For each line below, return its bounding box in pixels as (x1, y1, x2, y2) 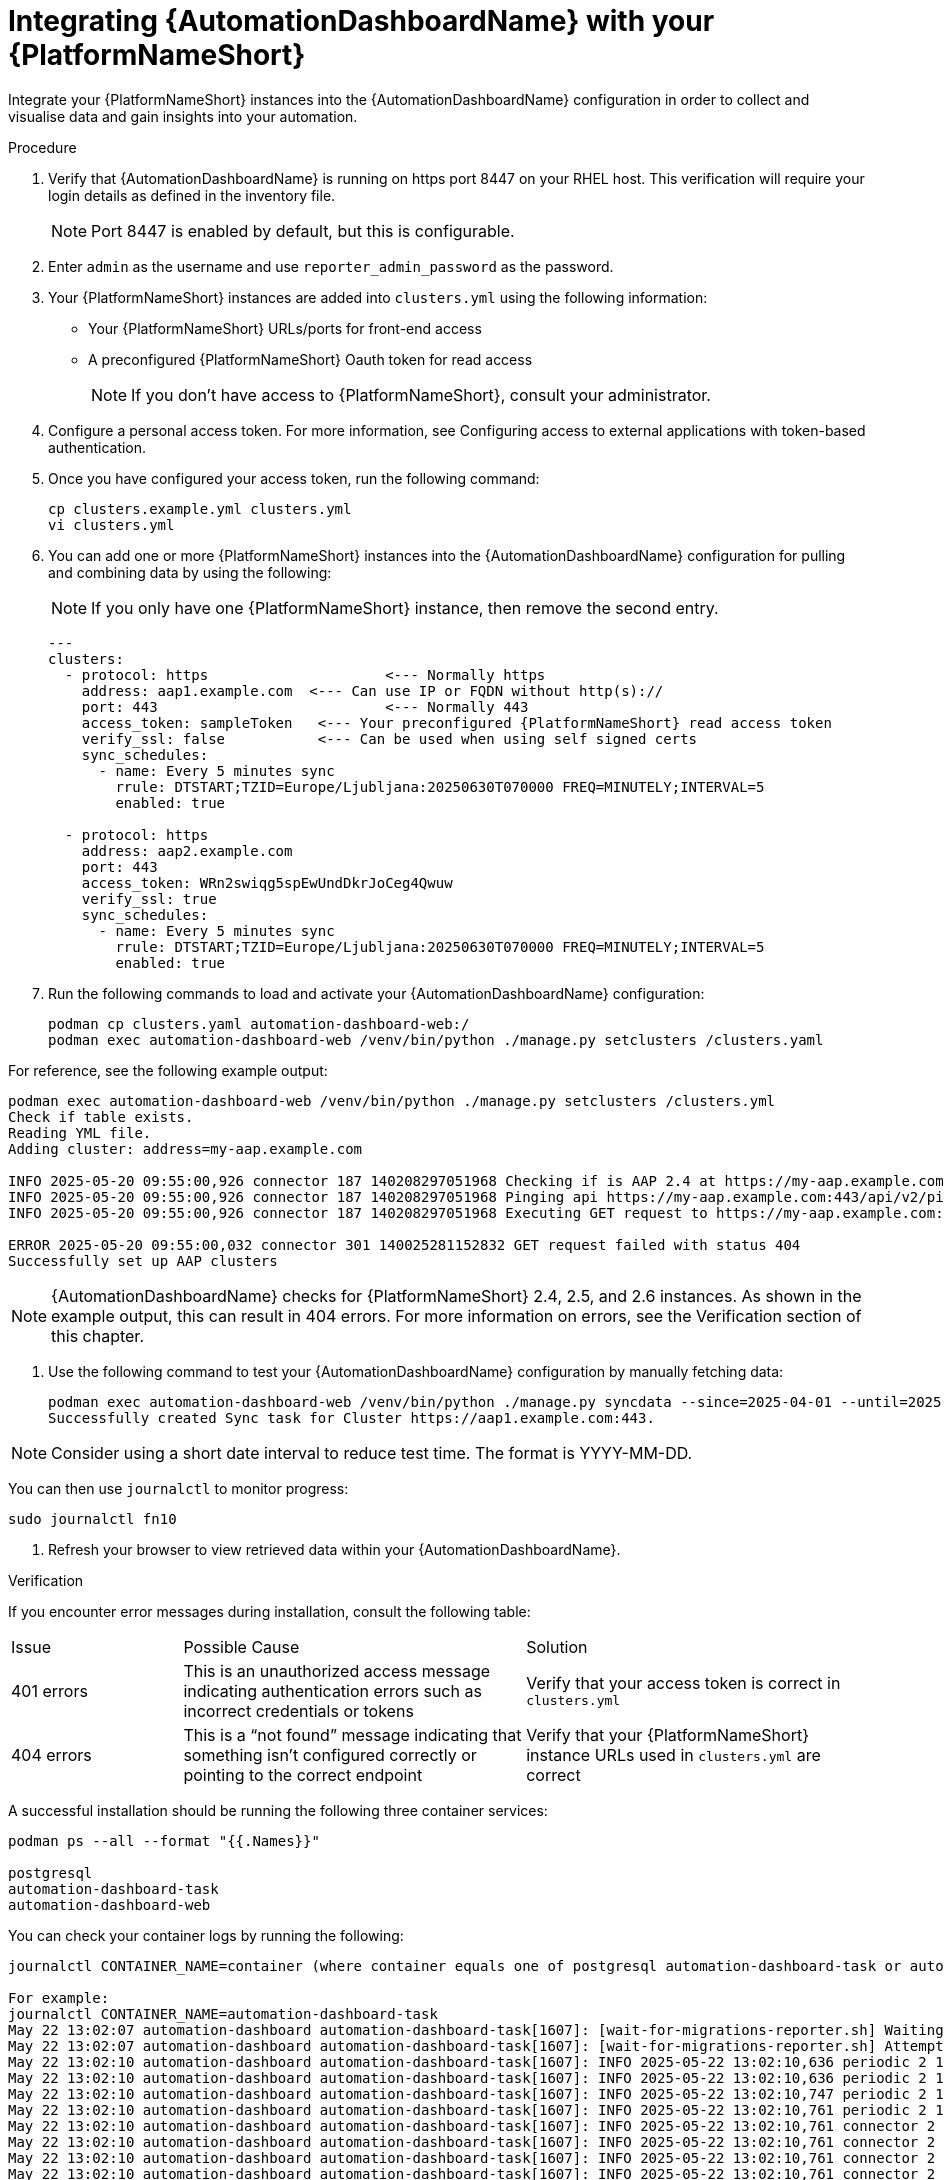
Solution (526, 1636, 588, 1657)
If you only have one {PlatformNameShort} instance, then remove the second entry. (91, 597, 719, 618)
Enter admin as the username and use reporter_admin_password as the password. (48, 257, 614, 275)
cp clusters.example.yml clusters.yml (48, 500, 352, 517)
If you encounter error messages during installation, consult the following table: (8, 1602, 531, 1620)
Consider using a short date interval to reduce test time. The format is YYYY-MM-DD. (51, 1442, 693, 1463)
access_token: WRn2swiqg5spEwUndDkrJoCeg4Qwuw (81, 874, 453, 891)
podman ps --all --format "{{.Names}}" (8, 1832, 320, 1849)
